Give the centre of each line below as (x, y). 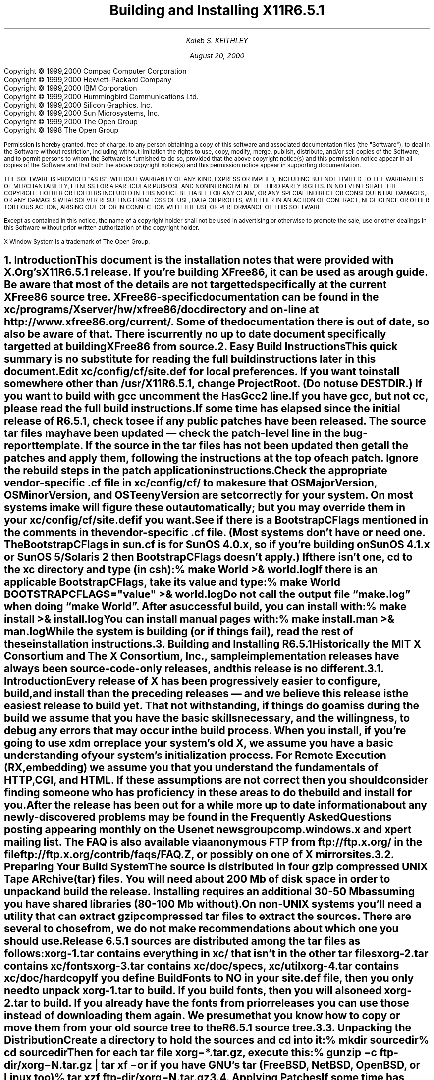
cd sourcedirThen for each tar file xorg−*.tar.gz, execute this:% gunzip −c (190, 1053)
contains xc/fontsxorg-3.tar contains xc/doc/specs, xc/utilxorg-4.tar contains (202, 966)
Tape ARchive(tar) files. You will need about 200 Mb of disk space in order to (197, 879)
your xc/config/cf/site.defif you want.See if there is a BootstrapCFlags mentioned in (216, 520)
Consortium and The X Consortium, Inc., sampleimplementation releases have (202, 656)
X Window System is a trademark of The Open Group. (77, 242)
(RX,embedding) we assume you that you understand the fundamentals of (191, 768)
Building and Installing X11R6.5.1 (217, 10)
